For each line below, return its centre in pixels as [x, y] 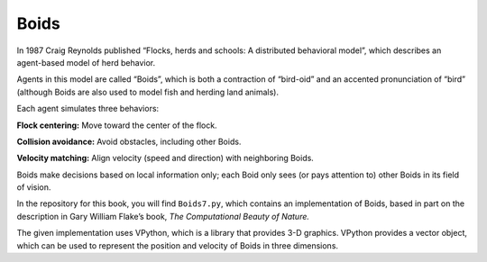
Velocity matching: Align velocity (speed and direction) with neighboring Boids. [165, 158]
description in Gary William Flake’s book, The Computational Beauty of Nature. [163, 216]
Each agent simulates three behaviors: [88, 109]
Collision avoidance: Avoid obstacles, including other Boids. [129, 141]
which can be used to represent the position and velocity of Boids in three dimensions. [177, 245]
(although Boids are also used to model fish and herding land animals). [148, 92]
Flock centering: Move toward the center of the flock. [117, 125]
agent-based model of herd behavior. [86, 62]
